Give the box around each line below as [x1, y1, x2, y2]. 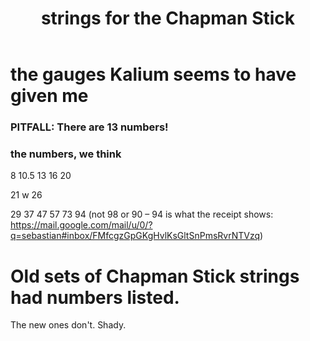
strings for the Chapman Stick [40, 7, 296, 30]
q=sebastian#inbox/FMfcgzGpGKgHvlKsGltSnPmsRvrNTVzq [10, 230, 260, 242]
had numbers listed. [10, 286, 180, 309]
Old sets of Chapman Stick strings [10, 265, 300, 287]
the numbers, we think [10, 147, 122, 161]
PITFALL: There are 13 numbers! [10, 120, 169, 134]
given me [10, 85, 89, 107]
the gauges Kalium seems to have [10, 63, 297, 86]
